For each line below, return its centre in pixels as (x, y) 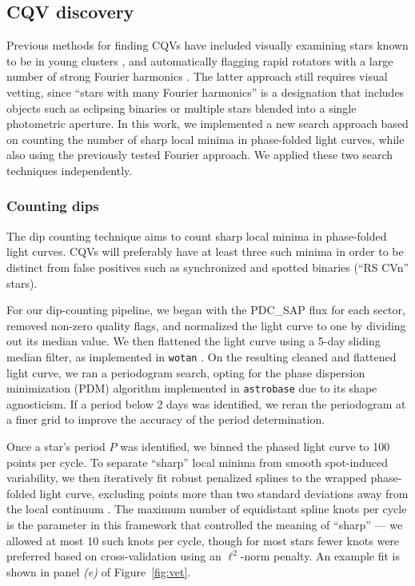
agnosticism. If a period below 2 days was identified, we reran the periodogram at (206, 403)
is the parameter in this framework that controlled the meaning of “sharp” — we (205, 524)
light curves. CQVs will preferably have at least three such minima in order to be (205, 251)
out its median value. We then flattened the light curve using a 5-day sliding (194, 341)
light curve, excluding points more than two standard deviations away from (224, 493)
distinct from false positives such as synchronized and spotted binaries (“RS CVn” (208, 267)
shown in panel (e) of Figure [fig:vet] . (99, 571)
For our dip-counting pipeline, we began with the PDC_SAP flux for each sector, (206, 310)
